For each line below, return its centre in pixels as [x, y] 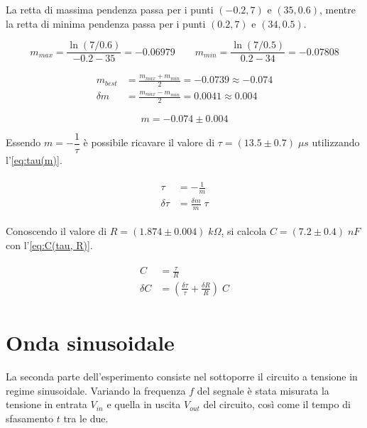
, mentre [337, 9]
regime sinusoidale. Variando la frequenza [96, 390]
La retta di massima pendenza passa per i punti [110, 9]
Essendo [23, 142]
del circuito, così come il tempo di [277, 404]
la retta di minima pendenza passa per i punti [106, 23]
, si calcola [244, 231]
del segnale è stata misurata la [263, 390]
